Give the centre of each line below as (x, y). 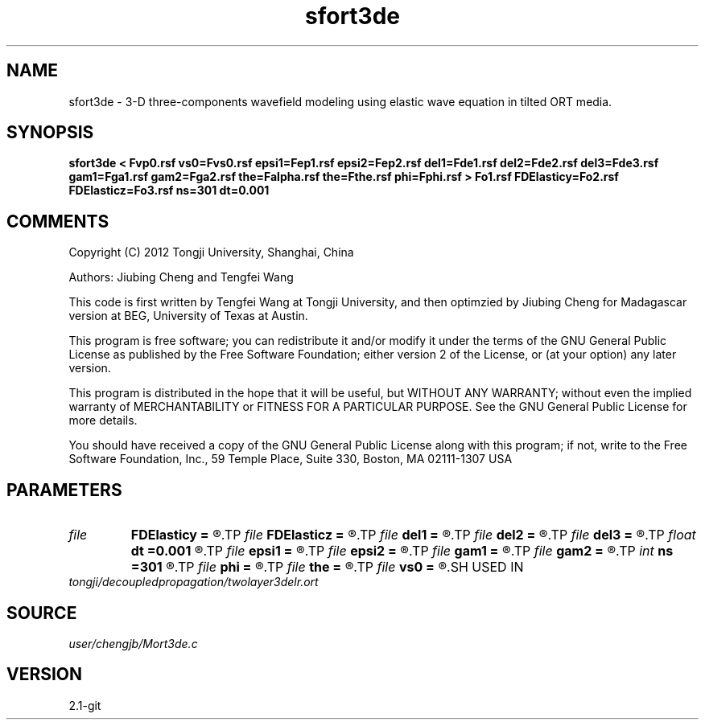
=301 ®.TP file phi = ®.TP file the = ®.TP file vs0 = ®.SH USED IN (327, 567)
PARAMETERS (64, 490)
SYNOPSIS (50, 133)
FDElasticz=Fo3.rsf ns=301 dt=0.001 (169, 191)
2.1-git (85, 705)
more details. (103, 420)
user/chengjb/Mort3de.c (133, 643)
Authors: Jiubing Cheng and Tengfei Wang (181, 277)
